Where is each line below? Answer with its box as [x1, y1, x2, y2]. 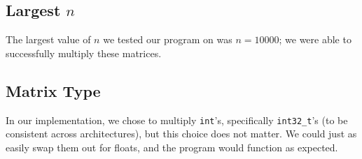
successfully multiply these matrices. [6, 45, 162, 60]
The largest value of [6, 32, 91, 47]
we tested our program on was [103, 32, 232, 47]
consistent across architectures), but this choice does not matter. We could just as [6, 126, 357, 141]
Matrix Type [6, 79, 101, 101]
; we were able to [279, 32, 351, 47]
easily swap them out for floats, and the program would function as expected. [6, 139, 338, 154]
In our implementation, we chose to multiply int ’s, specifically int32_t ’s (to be [6, 112, 348, 127]
